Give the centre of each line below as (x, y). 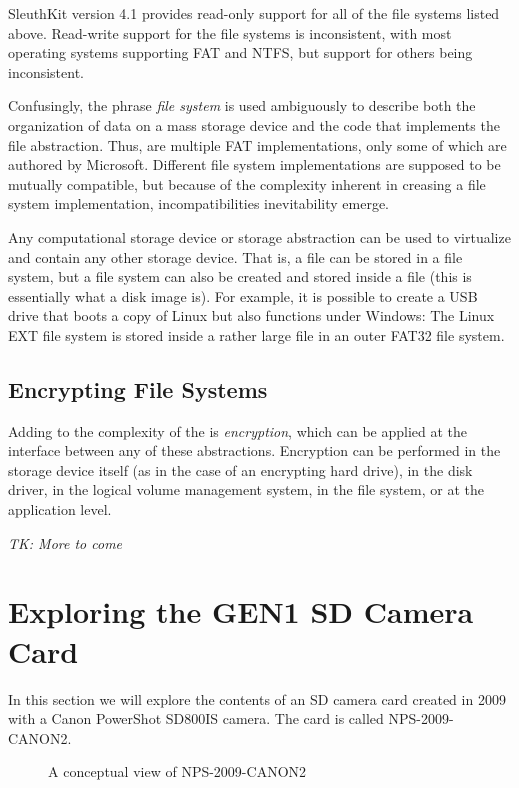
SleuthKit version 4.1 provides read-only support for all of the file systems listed (254, 13)
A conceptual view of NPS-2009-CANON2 (177, 771)
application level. (60, 509)
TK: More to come (65, 542)
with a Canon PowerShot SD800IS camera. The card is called (196, 718)
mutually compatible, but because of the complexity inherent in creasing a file (247, 183)
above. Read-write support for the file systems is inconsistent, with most (230, 32)
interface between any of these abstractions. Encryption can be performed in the (254, 450)
